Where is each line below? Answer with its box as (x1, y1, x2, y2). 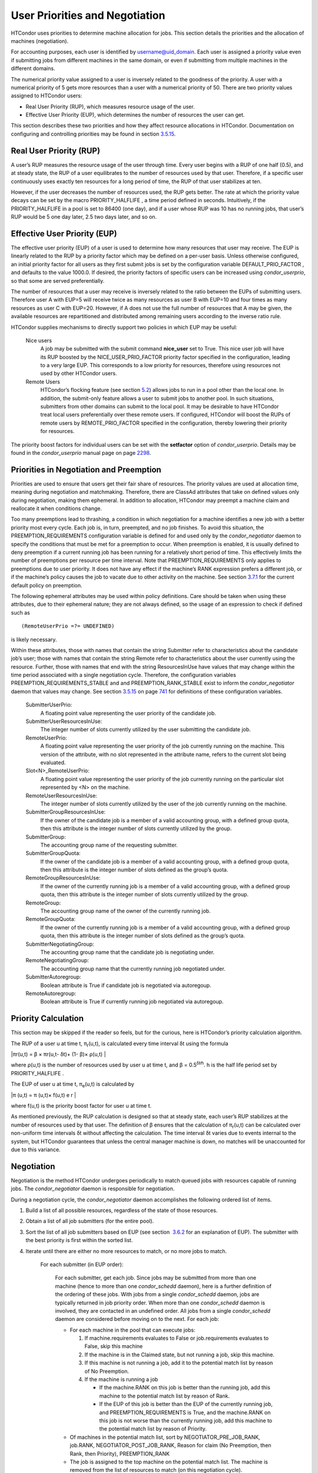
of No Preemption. (84, 1368, 130, 1375)
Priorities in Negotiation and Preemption (11, 464, 161, 474)
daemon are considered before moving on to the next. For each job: (55, 1316, 219, 1323)
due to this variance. (11, 1146, 61, 1153)
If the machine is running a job (84, 1376, 158, 1383)
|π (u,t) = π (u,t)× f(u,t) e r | (11, 1091, 77, 1098)
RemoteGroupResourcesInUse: (25, 874, 101, 881)
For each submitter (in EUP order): (40, 1261, 124, 1268)
